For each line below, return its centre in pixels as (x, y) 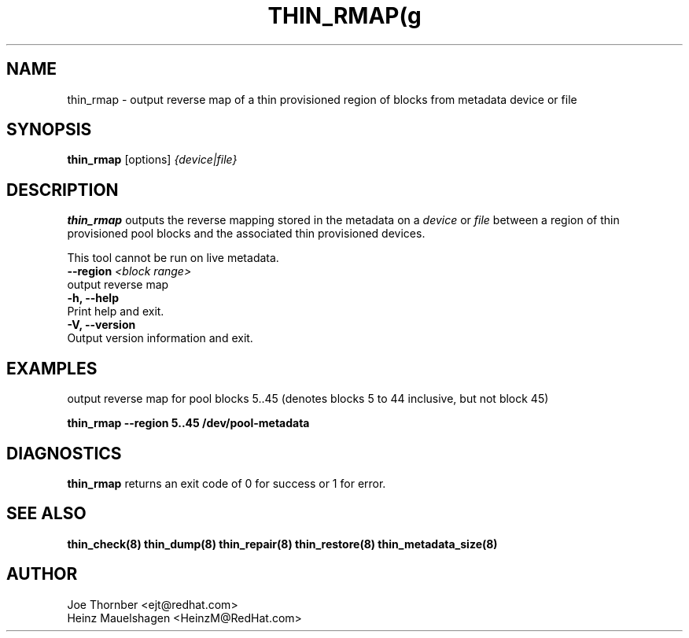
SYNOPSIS (49, 130)
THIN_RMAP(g (344, 16)
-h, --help (93, 298)
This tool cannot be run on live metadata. (173, 258)
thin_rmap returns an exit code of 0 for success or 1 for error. (227, 483)
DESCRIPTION (63, 190)
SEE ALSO (46, 514)
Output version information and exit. (160, 338)
